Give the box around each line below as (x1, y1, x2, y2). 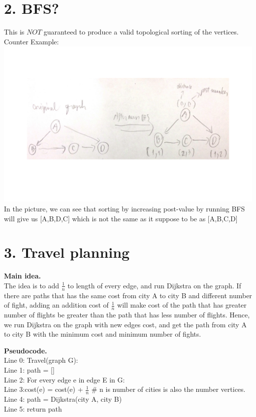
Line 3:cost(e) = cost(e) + (4, 384, 83, 394)
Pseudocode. (4, 345, 47, 355)
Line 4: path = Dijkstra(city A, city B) (4, 394, 122, 404)
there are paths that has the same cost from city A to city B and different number (4, 290, 252, 300)
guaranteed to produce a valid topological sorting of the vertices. (43, 27, 239, 37)
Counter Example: (4, 36, 59, 46)
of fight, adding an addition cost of (4, 300, 109, 310)
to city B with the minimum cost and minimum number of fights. (4, 329, 201, 339)
